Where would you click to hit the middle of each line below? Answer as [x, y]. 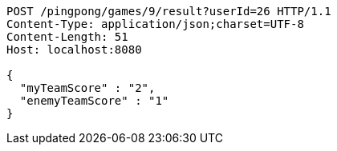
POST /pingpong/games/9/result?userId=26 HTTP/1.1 [169, 11]
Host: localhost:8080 [74, 50]
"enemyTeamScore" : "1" [94, 101]
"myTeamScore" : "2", [87, 88]
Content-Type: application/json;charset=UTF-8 [155, 24]
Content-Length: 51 [67, 37]
